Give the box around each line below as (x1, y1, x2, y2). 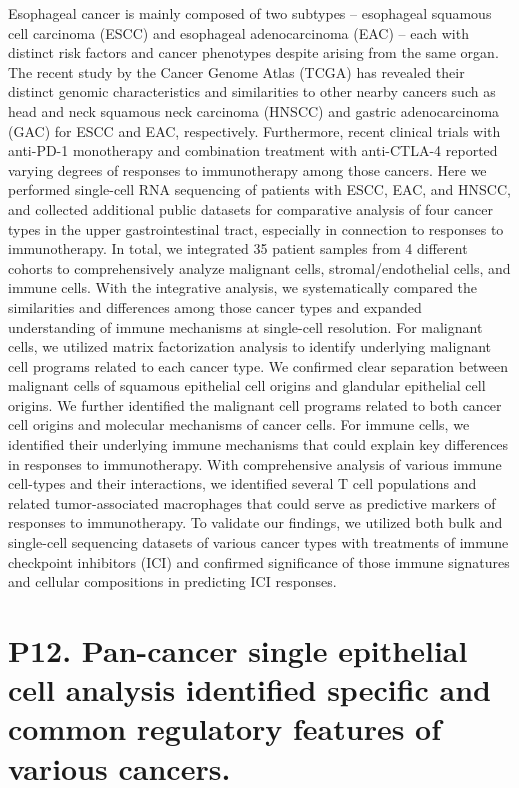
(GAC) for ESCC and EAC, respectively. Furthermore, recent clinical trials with (8, 120, 501, 141)
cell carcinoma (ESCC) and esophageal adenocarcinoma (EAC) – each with (8, 22, 469, 43)
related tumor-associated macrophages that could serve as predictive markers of (8, 492, 496, 513)
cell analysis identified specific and (8, 669, 492, 710)
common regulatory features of (8, 708, 442, 749)
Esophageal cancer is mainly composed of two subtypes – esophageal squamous (8, 3, 492, 23)
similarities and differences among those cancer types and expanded (8, 296, 422, 317)
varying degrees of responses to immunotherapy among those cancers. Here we (8, 159, 487, 180)
